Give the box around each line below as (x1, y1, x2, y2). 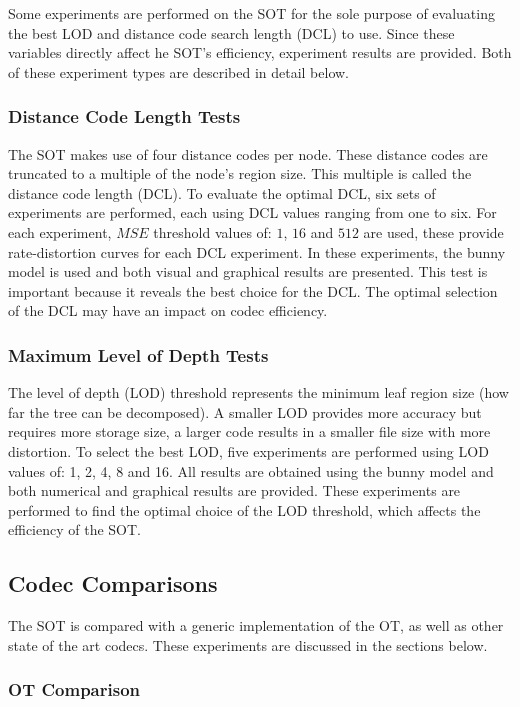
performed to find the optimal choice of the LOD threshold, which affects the (8, 499, 481, 520)
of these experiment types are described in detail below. (8, 61, 349, 82)
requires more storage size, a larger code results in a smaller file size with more (8, 421, 491, 442)
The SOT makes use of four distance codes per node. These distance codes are (8, 143, 488, 164)
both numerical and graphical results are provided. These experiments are (8, 480, 461, 501)
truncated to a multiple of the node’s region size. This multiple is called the (8, 163, 472, 184)
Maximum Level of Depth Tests (8, 342, 269, 367)
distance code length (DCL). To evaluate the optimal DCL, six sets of (8, 182, 436, 203)
